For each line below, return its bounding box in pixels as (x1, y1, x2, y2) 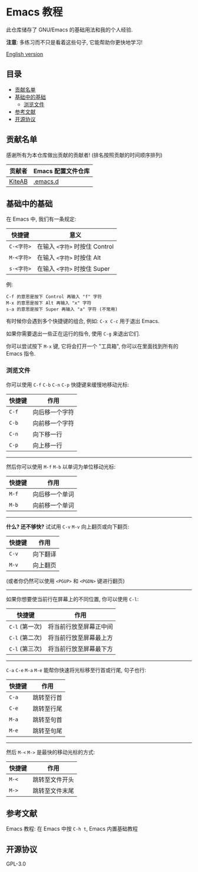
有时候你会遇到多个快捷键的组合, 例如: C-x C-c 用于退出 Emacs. (6, 318, 160, 325)
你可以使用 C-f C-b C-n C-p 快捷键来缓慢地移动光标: (6, 381, 130, 388)
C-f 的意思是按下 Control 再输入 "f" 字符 (6, 294, 102, 300)
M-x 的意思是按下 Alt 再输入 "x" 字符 (6, 300, 92, 306)
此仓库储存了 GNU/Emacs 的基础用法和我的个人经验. (6, 26, 133, 33)
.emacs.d (33, 177, 59, 185)
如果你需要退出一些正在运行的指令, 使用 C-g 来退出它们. (6, 330, 140, 337)
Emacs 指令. (6, 350, 36, 357)
